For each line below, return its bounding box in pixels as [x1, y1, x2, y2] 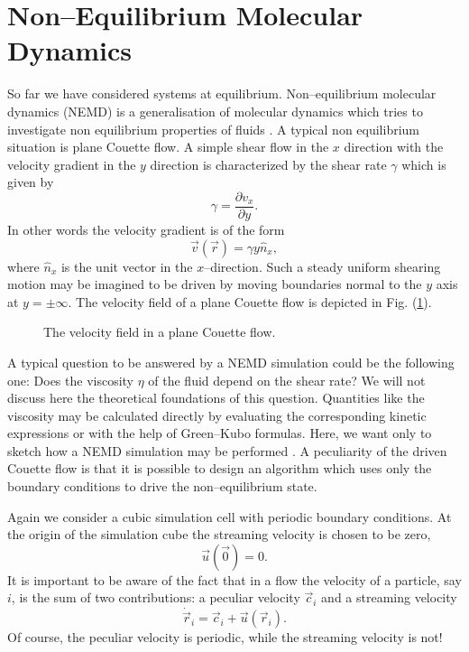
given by [7, 172, 54, 191]
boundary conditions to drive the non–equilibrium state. [7, 477, 317, 496]
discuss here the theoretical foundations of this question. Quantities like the [7, 388, 425, 407]
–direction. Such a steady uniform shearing [204, 256, 441, 275]
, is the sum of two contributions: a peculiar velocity [11, 588, 300, 607]
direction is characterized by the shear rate [150, 154, 387, 173]
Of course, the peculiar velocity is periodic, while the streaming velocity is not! [7, 628, 443, 647]
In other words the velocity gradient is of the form [7, 219, 285, 238]
